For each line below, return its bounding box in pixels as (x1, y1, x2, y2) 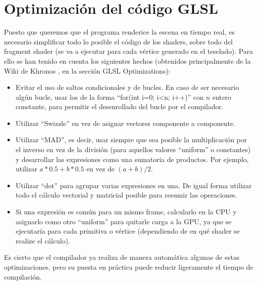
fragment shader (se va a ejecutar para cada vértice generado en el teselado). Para (4, 46, 253, 56)
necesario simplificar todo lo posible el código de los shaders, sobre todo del (4, 36, 233, 46)
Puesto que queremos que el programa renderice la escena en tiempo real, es (4, 27, 235, 37)
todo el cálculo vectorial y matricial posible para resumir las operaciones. (15, 190, 237, 200)
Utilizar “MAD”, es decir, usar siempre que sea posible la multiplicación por (15, 134, 247, 145)
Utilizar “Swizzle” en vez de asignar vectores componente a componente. (15, 118, 235, 128)
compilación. (4, 271, 42, 282)
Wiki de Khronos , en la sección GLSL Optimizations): (4, 65, 170, 76)
